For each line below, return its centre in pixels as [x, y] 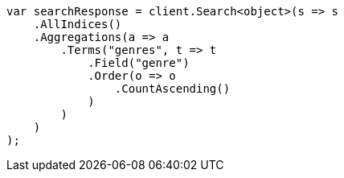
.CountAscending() [172, 89]
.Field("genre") [139, 63]
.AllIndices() [78, 24]
